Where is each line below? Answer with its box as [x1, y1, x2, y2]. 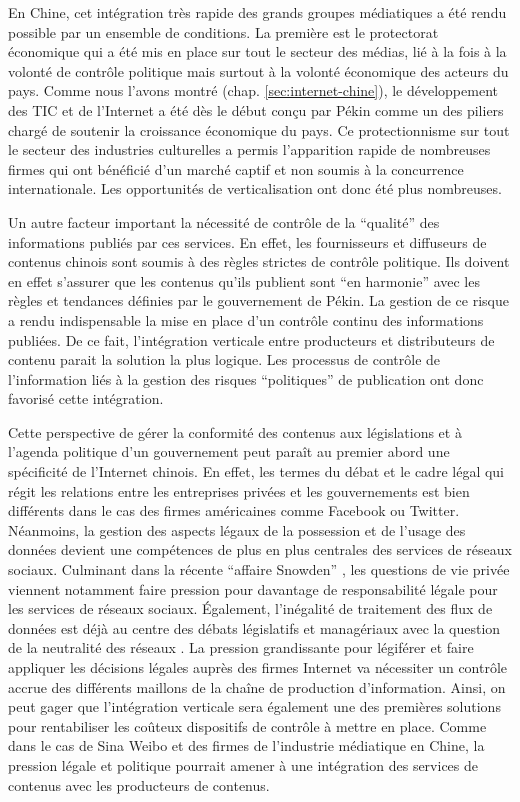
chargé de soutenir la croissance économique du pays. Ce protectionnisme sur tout [8, 119, 510, 140]
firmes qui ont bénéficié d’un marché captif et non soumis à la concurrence [8, 158, 464, 179]
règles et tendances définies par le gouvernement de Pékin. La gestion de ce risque [8, 290, 509, 311]
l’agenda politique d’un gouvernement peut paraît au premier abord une [8, 441, 450, 462]
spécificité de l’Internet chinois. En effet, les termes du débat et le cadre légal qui [8, 461, 505, 482]
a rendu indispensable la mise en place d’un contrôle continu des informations [8, 309, 484, 330]
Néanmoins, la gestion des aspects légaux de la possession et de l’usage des [8, 519, 466, 540]
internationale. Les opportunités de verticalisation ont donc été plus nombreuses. [8, 178, 502, 199]
